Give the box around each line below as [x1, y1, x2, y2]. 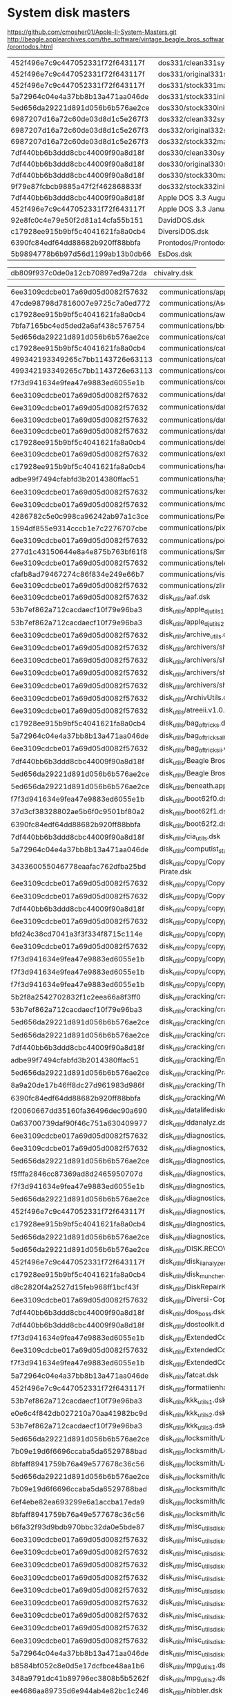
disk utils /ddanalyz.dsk [159, 1118, 230, 1129]
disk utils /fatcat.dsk [159, 1370, 219, 1381]
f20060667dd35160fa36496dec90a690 [10, 1105, 148, 1115]
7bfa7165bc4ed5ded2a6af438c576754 [10, 320, 146, 330]
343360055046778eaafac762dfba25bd [10, 862, 146, 872]
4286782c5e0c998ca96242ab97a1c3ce [10, 512, 149, 522]
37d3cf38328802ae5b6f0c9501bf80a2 [10, 807, 145, 817]
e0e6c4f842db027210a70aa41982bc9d [10, 1409, 148, 1419]
